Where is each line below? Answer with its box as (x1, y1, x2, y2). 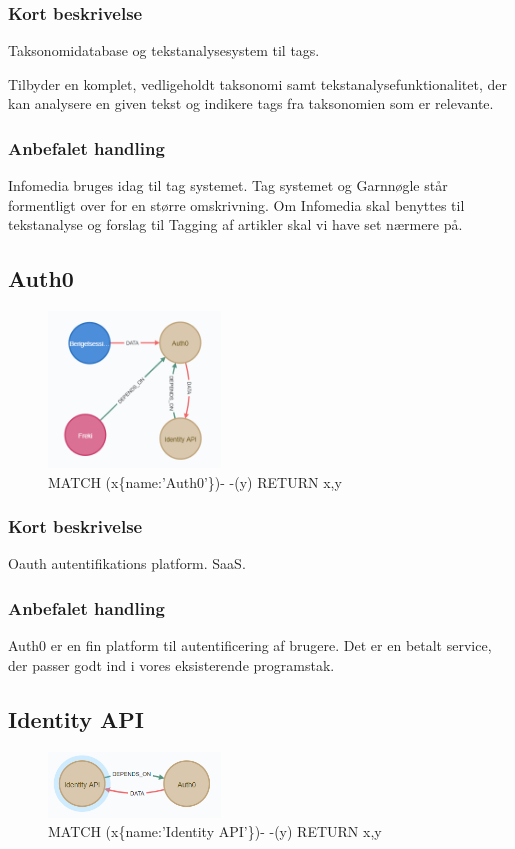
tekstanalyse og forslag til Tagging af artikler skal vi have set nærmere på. (8, 214, 463, 235)
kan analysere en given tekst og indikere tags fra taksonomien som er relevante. (8, 93, 494, 114)
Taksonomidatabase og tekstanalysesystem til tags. (8, 40, 320, 61)
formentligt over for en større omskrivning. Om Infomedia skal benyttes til (8, 194, 465, 215)
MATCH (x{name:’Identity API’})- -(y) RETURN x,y (48, 821, 382, 842)
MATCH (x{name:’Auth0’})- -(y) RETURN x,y (48, 471, 342, 492)
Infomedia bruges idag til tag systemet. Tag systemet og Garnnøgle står (8, 175, 448, 196)
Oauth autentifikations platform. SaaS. (8, 553, 246, 574)
